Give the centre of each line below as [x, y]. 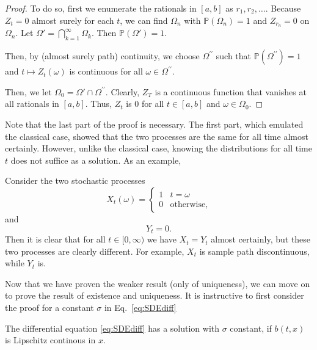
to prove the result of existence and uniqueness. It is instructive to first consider [155, 295]
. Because [283, 8]
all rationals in [32, 104]
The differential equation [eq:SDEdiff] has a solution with [112, 328]
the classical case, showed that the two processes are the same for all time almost [157, 136]
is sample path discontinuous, [254, 251]
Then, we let [28, 91]
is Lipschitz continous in [50, 340]
